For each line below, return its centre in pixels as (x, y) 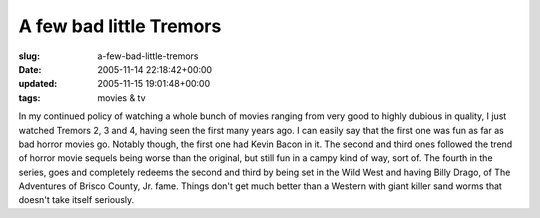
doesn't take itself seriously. (76, 200)
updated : (38, 84)
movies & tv (121, 97)
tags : (29, 97)
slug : (29, 56)
